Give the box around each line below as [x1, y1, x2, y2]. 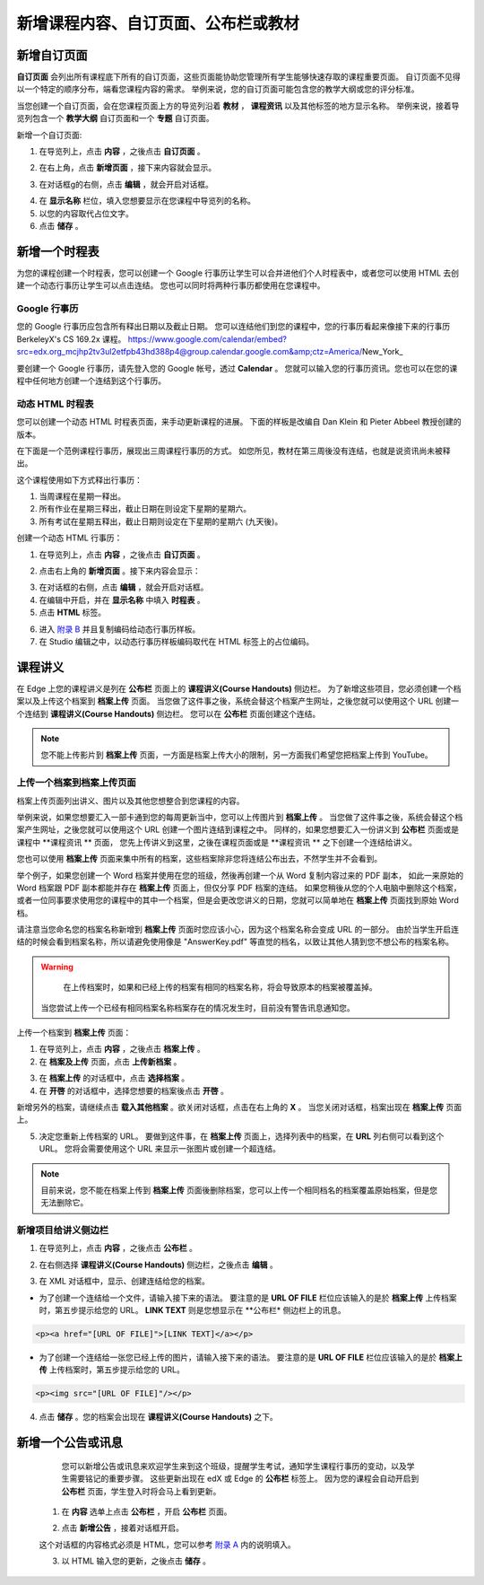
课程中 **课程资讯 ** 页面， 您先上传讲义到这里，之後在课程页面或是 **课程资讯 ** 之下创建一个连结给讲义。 [16, 836, 417, 847]
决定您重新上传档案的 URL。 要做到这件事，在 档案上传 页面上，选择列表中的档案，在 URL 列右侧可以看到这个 [39, 1131, 445, 1142]
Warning [40, 961, 73, 972]
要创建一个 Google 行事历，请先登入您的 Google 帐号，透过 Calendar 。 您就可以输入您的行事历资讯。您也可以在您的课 [16, 363, 458, 373]
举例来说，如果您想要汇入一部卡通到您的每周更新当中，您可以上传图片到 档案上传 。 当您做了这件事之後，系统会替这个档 [16, 811, 463, 822]
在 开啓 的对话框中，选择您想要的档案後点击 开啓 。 [39, 1085, 229, 1096]
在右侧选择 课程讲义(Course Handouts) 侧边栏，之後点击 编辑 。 [39, 1259, 278, 1270]
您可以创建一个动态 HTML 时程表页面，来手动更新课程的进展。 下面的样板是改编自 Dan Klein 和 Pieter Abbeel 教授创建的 [16, 416, 462, 427]
